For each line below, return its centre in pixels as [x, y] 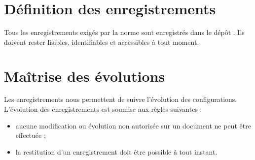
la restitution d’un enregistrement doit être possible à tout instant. [116, 151]
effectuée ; [31, 135]
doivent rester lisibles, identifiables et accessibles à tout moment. [102, 42]
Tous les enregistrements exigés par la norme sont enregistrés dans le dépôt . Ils [124, 32]
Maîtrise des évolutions [85, 76]
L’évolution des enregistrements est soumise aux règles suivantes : [103, 109]
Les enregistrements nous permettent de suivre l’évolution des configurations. [121, 99]
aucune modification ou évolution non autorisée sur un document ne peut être [133, 125]
